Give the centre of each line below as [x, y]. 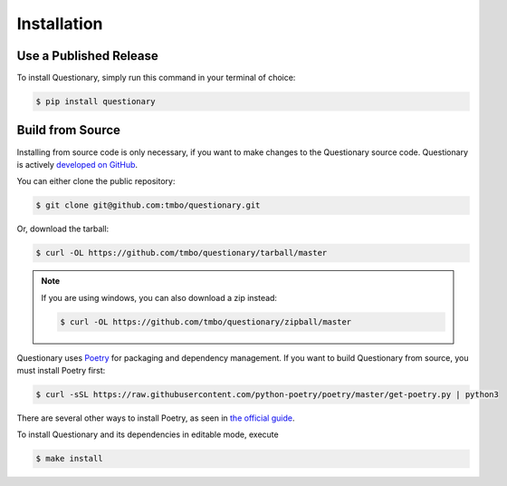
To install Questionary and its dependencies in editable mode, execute [148, 434]
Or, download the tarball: [63, 229]
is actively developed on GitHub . [77, 164]
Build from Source [69, 130]
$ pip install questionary [96, 102]
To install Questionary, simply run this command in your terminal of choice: [156, 78]
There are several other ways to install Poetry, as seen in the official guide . [156, 418]
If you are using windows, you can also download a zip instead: [159, 297]
